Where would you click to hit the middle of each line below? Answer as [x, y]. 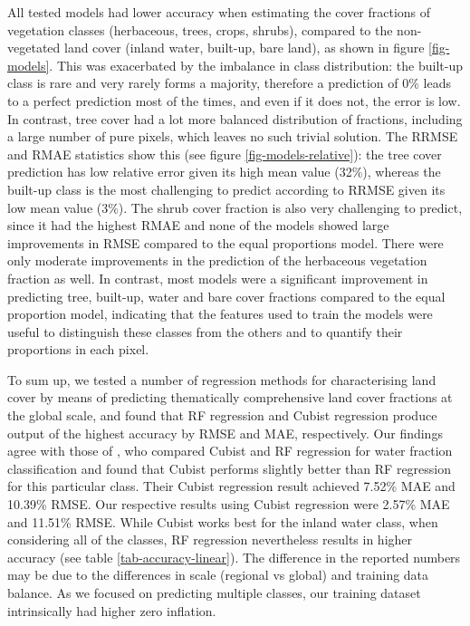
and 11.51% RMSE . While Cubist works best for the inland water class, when [223, 521]
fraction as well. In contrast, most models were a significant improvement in [218, 278]
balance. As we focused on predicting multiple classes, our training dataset [214, 592]
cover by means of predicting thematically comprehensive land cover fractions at [230, 397]
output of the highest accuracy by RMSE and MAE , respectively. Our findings [225, 433]
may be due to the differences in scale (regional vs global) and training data [218, 575]
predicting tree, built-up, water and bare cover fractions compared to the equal [226, 296]
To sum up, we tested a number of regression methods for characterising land [222, 379]
